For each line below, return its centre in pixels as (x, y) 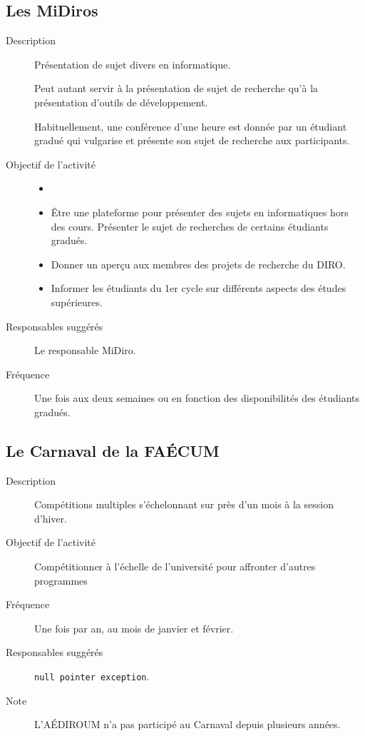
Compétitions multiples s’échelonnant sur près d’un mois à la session (184, 504)
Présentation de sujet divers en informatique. (133, 64)
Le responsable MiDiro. (85, 350)
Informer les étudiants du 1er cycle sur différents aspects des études (199, 288)
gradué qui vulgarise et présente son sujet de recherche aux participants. (192, 140)
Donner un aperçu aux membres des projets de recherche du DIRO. (198, 264)
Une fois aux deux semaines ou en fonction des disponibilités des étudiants (197, 398)
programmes (61, 580)
